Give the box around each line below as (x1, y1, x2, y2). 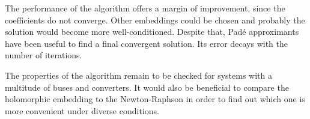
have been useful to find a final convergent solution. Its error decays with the (5, 37, 288, 49)
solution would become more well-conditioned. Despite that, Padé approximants (5, 25, 299, 38)
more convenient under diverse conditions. (5, 104, 159, 117)
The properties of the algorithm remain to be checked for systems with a (5, 69, 272, 81)
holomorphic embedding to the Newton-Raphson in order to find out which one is (5, 93, 305, 105)
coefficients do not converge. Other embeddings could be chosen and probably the (5, 13, 305, 26)
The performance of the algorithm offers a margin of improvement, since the (5, 2, 285, 14)
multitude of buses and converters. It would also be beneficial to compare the (5, 81, 289, 93)
